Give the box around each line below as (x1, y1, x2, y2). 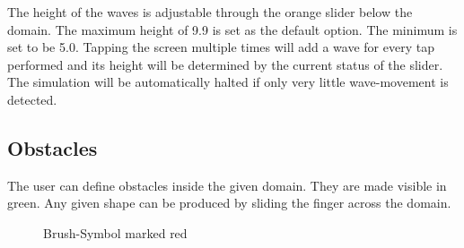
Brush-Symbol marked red (43, 223, 188, 242)
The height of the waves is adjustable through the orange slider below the (7, 3, 413, 21)
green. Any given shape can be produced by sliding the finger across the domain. (7, 193, 451, 212)
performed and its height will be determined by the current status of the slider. (7, 55, 443, 73)
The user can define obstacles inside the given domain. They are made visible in (7, 175, 447, 194)
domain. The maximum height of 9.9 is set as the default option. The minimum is (7, 20, 458, 38)
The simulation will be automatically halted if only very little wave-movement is (7, 73, 449, 91)
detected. (7, 90, 57, 108)
